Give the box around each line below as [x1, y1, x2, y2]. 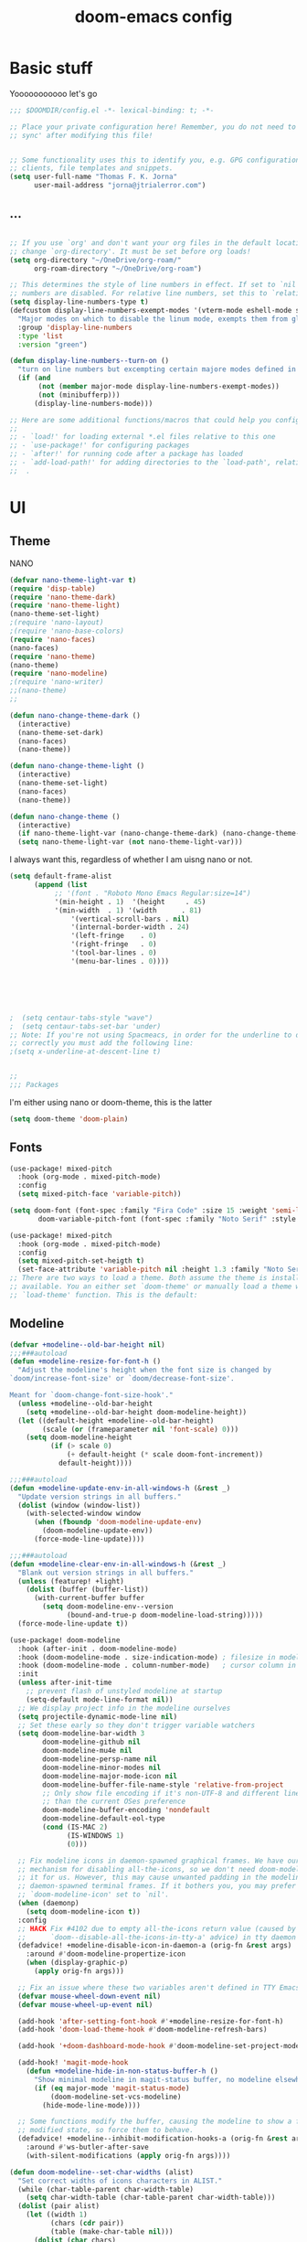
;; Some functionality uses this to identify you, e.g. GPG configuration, [9, 155, 304, 165]
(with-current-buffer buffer [33, 1594, 145, 1603]
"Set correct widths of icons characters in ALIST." [17, 2176, 223, 2185]
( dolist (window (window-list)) [17, 1500, 142, 1510]
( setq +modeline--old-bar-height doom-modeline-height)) [26, 1407, 248, 1416]
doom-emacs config [74, 6, 233, 27]
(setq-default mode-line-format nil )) [26, 1694, 174, 1704]
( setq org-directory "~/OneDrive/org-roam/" [9, 255, 182, 264]
